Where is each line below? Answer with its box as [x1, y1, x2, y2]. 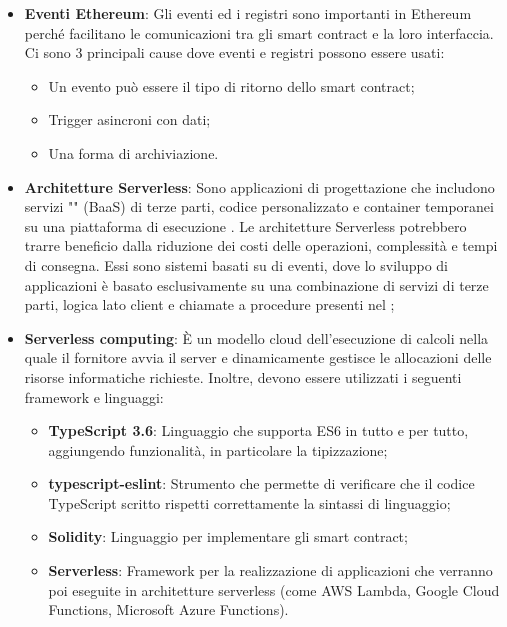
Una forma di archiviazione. [48, 142, 219, 163]
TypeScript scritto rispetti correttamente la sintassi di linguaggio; [48, 492, 451, 513]
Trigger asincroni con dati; [48, 109, 211, 130]
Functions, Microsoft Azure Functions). [48, 599, 289, 620]
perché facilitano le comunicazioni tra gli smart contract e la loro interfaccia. [24, 22, 494, 43]
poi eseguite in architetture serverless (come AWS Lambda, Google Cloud [48, 579, 500, 600]
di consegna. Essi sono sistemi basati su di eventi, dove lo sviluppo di [24, 254, 449, 275]
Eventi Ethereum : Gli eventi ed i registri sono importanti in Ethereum [24, 3, 472, 23]
